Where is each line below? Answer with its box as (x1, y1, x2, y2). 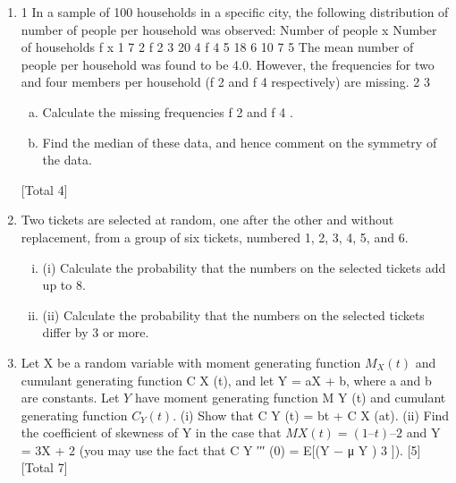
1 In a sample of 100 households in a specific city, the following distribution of (21, 3, 449, 21)
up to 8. (42, 275, 86, 294)
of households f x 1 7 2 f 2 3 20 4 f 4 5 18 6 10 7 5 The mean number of (21, 38, 414, 56)
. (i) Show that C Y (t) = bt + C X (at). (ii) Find (173, 405, 450, 424)
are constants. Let (21, 388, 120, 407)
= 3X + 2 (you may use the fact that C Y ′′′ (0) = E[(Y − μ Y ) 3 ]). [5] (21, 440, 421, 459)
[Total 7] (21, 458, 68, 477)
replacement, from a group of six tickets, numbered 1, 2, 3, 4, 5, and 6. (21, 227, 409, 246)
